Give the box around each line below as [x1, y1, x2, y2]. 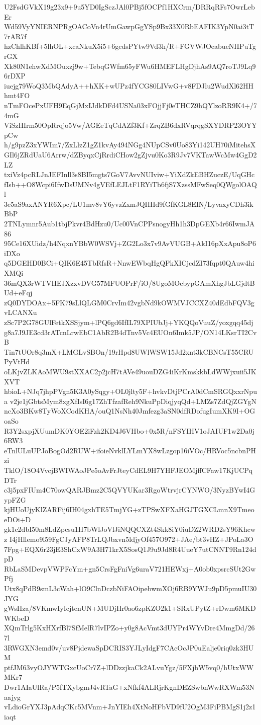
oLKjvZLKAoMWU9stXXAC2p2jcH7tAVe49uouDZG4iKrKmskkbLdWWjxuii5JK [4, 366, 256, 376]
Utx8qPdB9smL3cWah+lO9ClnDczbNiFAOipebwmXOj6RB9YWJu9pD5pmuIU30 [4, 583, 257, 594]
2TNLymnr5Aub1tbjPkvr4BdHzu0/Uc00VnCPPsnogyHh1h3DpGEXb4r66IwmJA [4, 218, 255, 229]
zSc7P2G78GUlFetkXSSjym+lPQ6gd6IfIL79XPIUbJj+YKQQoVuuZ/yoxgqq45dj [4, 317, 253, 327]
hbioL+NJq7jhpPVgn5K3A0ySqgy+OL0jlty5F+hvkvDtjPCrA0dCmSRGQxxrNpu [4, 386, 257, 396]
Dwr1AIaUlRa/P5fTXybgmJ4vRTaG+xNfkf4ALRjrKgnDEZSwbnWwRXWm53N [4, 681, 254, 692]
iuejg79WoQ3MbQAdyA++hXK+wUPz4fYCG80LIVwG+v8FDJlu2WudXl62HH [4, 80, 254, 91]
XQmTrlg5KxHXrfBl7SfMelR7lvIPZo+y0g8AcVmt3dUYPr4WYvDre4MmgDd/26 [4, 622, 255, 633]
